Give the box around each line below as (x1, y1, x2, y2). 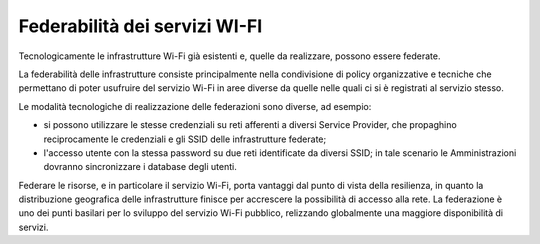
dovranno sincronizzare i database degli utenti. (43, 161, 237, 173)
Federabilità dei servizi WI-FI (18, 15, 263, 37)
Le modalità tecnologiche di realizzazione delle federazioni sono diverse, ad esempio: (18, 100, 372, 112)
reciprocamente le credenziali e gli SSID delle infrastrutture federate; (43, 133, 327, 145)
